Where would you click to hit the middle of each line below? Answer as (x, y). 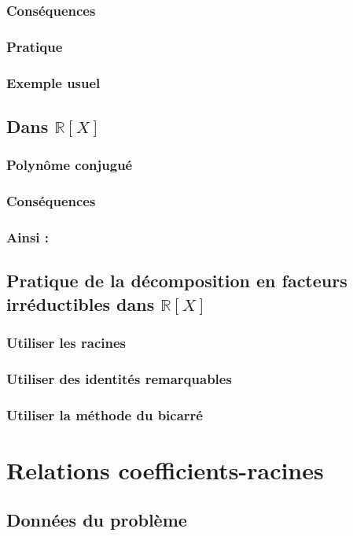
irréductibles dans (81, 303)
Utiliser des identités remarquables (119, 378)
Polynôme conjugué (70, 165)
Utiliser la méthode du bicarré (105, 414)
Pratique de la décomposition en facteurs (177, 281)
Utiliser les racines (66, 342)
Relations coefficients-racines (165, 469)
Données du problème (97, 520)
